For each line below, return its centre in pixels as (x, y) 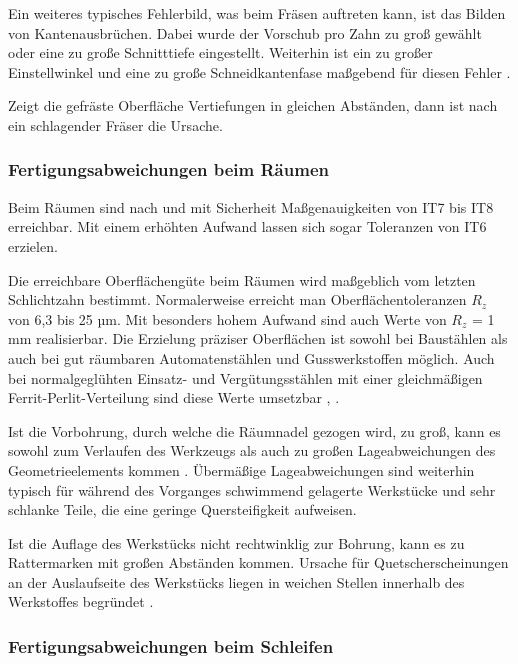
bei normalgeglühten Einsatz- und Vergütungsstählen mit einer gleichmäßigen (245, 377)
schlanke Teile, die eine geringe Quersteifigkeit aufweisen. (182, 509)
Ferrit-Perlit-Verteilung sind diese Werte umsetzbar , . (174, 397)
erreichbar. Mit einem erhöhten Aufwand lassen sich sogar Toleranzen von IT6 (247, 226)
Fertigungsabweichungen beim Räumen (168, 169)
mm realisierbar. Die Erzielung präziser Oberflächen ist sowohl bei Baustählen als (258, 338)
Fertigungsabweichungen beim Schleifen (171, 645)
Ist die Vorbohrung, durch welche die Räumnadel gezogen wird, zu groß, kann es (254, 430)
